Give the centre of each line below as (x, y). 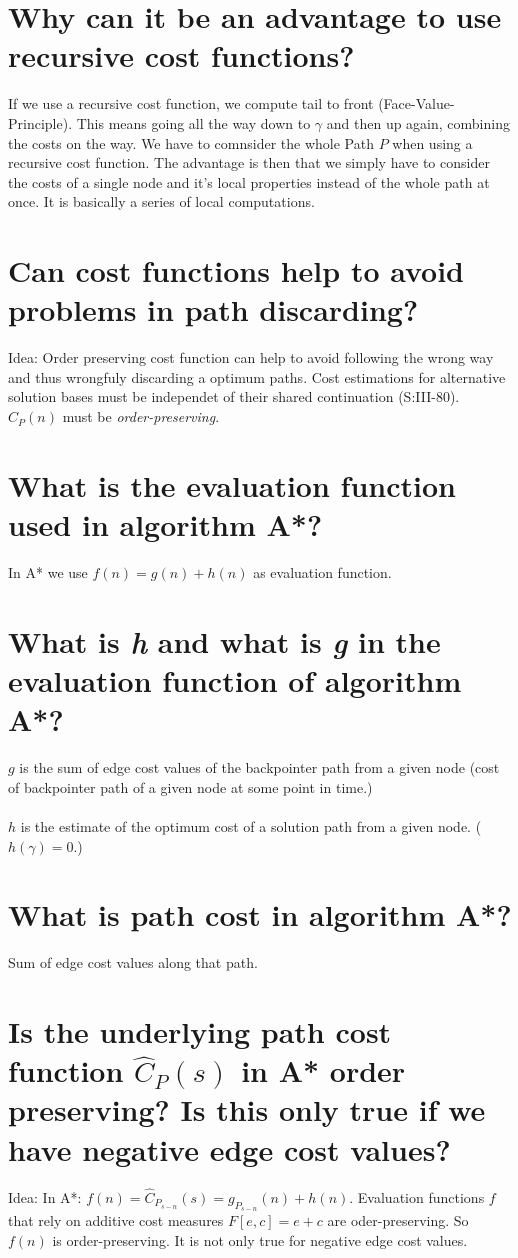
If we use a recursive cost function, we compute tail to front (191, 103)
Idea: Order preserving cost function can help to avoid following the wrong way (251, 357)
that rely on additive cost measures (116, 1219)
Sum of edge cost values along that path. (133, 962)
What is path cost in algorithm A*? (260, 914)
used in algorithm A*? (165, 524)
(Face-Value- (416, 103)
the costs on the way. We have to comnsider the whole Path (191, 142)
